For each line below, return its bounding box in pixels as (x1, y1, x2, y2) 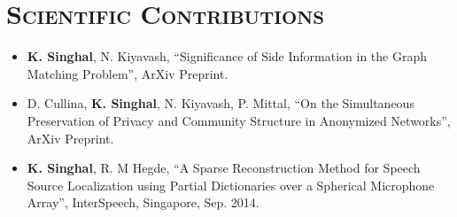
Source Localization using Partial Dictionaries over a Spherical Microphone (27, 175, 435, 194)
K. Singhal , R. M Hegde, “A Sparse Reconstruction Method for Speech (27, 159, 421, 177)
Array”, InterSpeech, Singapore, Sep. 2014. (27, 193, 259, 212)
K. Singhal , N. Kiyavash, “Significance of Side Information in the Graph (27, 47, 428, 66)
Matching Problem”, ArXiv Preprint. (27, 64, 228, 82)
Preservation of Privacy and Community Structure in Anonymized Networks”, (27, 111, 451, 129)
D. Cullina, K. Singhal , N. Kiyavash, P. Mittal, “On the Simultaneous (27, 94, 414, 112)
